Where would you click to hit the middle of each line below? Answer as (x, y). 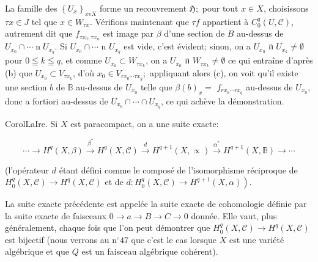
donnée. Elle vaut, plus (234, 215)
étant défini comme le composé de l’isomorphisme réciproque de (178, 169)
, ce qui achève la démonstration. (223, 100)
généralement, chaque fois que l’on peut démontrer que (108, 227)
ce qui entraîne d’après (271, 60)
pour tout (220, 8)
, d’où (84, 72)
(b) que (19, 72)
